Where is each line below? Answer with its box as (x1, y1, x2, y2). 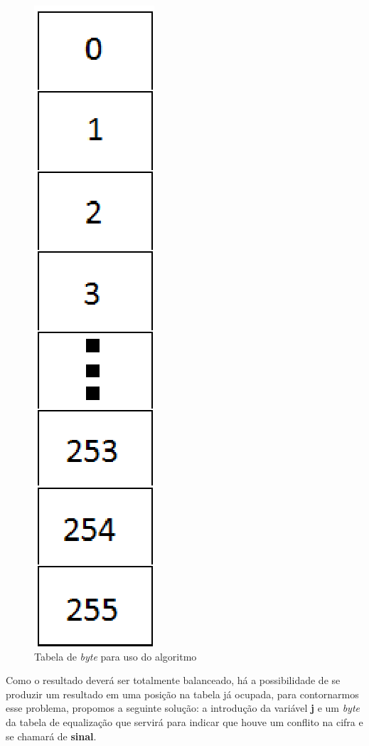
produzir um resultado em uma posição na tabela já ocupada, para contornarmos (6, 686, 359, 701)
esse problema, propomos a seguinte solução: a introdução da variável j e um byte (6, 700, 360, 715)
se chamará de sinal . (6, 728, 97, 743)
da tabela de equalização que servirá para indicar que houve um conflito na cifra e (6, 714, 363, 729)
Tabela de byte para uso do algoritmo (34, 648, 197, 663)
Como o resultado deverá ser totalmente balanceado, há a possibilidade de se (6, 673, 341, 688)
